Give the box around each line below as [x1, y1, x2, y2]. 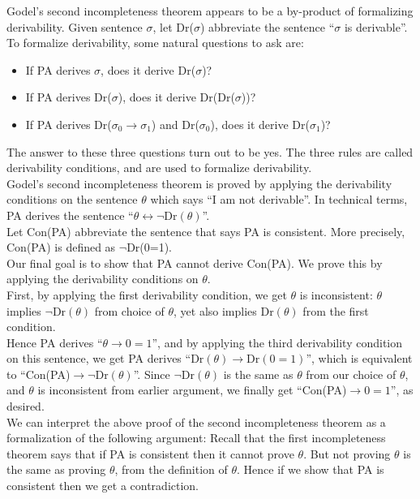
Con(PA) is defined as [6, 239, 116, 256]
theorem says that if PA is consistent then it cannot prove [6, 445, 294, 462]
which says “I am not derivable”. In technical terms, [150, 191, 408, 208]
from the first [302, 302, 369, 319]
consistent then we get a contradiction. [6, 477, 199, 494]
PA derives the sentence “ [6, 206, 134, 223]
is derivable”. [344, 18, 408, 35]
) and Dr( [151, 115, 199, 132]
